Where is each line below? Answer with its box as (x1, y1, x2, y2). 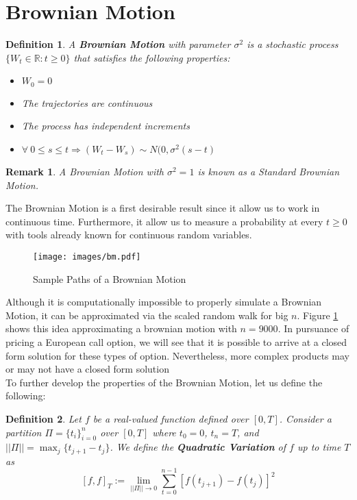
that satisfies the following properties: (73, 50, 230, 64)
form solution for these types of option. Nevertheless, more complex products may (5, 348, 349, 362)
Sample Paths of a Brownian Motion (33, 271, 186, 286)
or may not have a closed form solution (5, 362, 169, 376)
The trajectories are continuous (21, 95, 153, 110)
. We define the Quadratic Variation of (110, 440, 286, 454)
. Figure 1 (297, 308, 338, 322)
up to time (297, 440, 341, 454)
